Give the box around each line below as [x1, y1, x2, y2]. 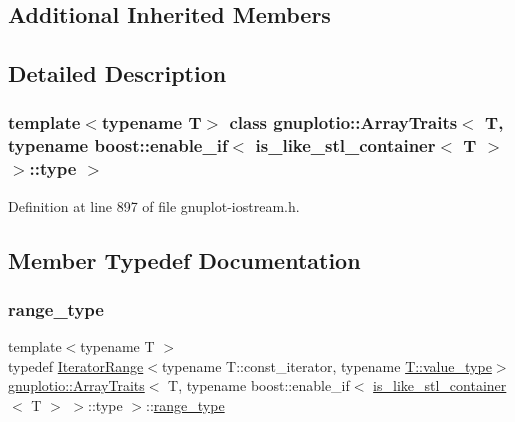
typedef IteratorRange [8, 355, 144, 376]
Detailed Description [8, 58, 227, 89]
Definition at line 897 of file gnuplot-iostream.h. [8, 195, 300, 216]
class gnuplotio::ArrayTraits [229, 110, 458, 135]
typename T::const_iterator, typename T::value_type [161, 355, 492, 376]
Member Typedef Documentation [8, 244, 361, 275]
